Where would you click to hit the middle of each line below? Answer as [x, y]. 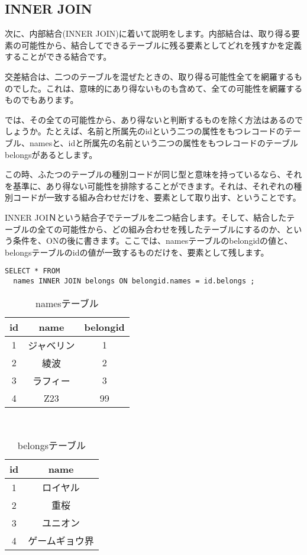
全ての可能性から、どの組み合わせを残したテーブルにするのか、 [161, 229]
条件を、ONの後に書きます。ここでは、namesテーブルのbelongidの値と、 [153, 241]
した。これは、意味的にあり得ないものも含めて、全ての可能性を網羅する [162, 88]
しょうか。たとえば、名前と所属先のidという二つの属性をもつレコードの [145, 131]
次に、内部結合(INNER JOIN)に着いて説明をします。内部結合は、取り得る [148, 33]
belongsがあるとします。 [51, 154]
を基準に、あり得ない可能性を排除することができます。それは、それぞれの [149, 185]
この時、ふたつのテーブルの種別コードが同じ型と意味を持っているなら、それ [153, 174]
